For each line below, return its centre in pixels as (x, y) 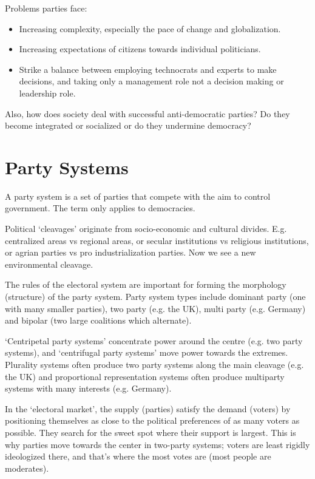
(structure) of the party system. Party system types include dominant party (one (155, 297)
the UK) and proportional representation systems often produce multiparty (145, 376)
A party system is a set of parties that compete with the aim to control (138, 196)
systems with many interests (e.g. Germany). (88, 388)
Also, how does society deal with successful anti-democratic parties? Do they (147, 113)
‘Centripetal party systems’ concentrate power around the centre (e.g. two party (154, 340)
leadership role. (47, 93)
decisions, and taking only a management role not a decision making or (151, 81)
